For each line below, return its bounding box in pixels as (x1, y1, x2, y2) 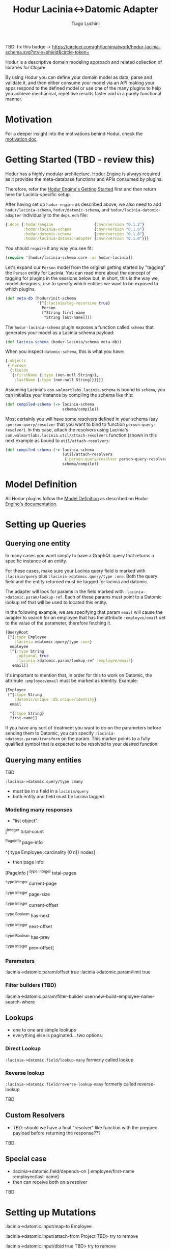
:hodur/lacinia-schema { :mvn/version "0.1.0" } (23, 227, 145, 232)
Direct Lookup (5, 1045, 41, 1052)
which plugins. (5, 286, 36, 292)
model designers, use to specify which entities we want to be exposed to (5, 281, 159, 287)
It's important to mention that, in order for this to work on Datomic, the (5, 672, 153, 678)
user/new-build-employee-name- (84, 993, 155, 999)
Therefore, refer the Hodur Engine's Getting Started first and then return (5, 186, 157, 192)
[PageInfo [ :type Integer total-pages (5, 868, 76, 876)
